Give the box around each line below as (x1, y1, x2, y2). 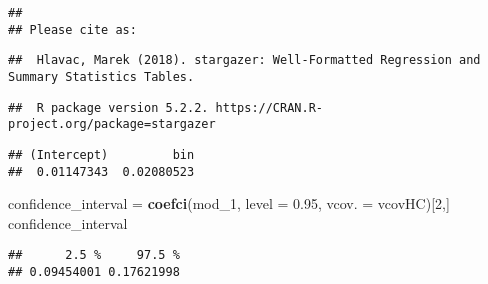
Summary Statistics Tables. (8, 69, 195, 84)
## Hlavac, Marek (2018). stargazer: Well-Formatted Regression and (8, 53, 481, 68)
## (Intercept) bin (8, 147, 195, 162)
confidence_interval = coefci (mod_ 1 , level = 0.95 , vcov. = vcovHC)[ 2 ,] (8, 193, 450, 214)
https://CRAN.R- (215, 100, 323, 115)
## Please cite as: (8, 22, 137, 37)
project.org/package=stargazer (8, 117, 216, 132)
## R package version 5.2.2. (8, 100, 209, 115)
